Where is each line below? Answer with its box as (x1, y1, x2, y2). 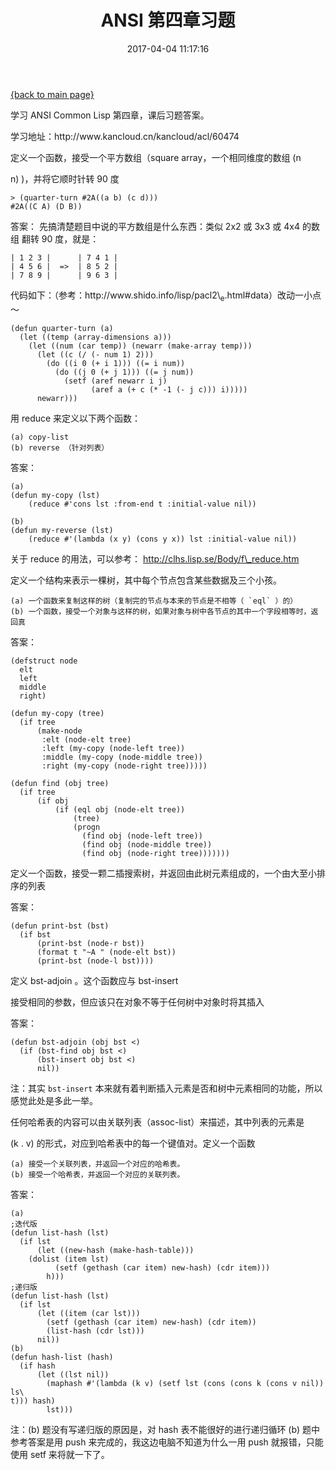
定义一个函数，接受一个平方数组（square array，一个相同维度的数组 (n (10, 151, 302, 163)
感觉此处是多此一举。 (10, 1094, 98, 1106)
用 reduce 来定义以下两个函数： (10, 412, 142, 424)
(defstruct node (10, 656, 78, 666)
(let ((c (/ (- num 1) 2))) (36, 349, 155, 360)
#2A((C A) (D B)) (10, 201, 83, 211)
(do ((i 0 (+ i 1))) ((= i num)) (46, 358, 186, 368)
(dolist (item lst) (28, 1254, 110, 1264)
